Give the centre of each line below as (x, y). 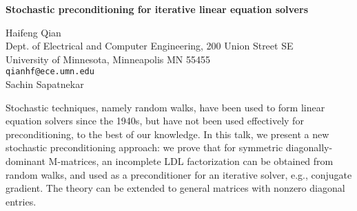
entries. (21, 201)
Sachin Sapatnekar (45, 84)
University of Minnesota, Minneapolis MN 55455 (108, 59)
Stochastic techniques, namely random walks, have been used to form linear (165, 107)
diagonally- (309, 147)
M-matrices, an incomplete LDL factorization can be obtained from (191, 161)
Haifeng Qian (33, 32)
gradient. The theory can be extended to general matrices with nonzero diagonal (175, 188)
